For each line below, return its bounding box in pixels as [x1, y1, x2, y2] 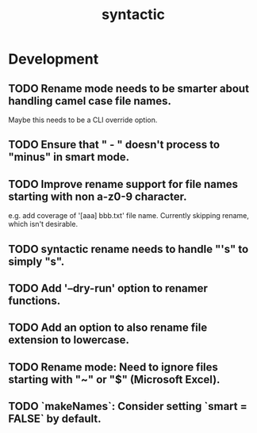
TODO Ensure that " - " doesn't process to [8, 138, 221, 151]
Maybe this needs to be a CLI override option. [8, 115, 158, 125]
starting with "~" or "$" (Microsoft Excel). [8, 373, 221, 386]
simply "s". [8, 255, 65, 268]
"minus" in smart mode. [8, 151, 130, 164]
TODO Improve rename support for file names [8, 177, 239, 191]
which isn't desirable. [8, 220, 78, 229]
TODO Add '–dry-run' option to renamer [8, 282, 209, 295]
